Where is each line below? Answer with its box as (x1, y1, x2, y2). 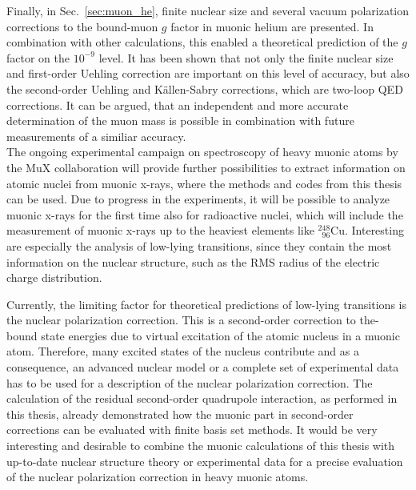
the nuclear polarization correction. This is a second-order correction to (6, 311, 356, 328)
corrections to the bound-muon (6, 18, 158, 34)
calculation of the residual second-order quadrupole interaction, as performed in (6, 390, 398, 407)
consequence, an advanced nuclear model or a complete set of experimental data (6, 359, 399, 376)
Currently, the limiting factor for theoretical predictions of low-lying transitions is (6, 295, 406, 312)
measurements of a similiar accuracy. (6, 127, 186, 144)
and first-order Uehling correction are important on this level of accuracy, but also (6, 65, 410, 82)
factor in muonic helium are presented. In (170, 18, 374, 34)
